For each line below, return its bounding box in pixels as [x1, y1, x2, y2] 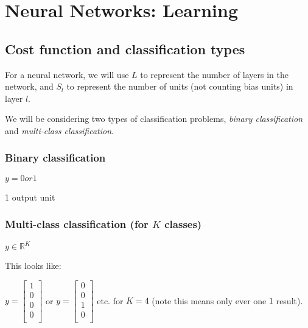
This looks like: [5, 259, 61, 272]
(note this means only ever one [152, 294, 267, 307]
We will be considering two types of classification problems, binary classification [5, 112, 303, 125]
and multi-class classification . [5, 124, 114, 137]
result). [276, 294, 303, 307]
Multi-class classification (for [5, 216, 149, 232]
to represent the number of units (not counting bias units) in [66, 80, 293, 93]
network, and [5, 80, 54, 93]
